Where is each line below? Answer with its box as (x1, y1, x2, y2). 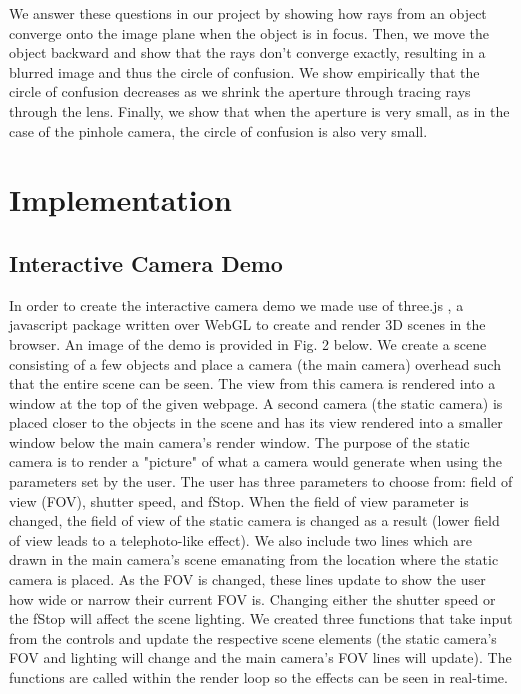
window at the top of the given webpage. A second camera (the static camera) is (9, 392, 503, 413)
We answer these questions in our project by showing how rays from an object (9, 3, 487, 23)
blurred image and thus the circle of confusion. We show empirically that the (9, 61, 480, 82)
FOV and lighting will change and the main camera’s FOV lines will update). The (9, 647, 512, 668)
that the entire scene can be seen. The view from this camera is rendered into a (9, 373, 496, 394)
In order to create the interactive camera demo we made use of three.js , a (9, 294, 464, 315)
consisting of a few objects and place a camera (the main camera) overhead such (9, 353, 501, 374)
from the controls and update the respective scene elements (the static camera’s (9, 627, 497, 648)
